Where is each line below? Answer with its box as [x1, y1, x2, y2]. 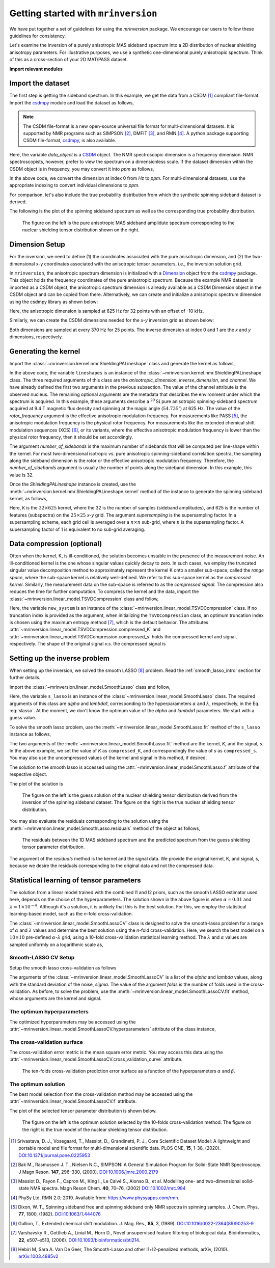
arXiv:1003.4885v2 [18, 1253, 59, 1259]
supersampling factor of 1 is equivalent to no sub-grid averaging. [9, 526, 145, 532]
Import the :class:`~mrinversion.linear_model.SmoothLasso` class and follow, [9, 684, 171, 690]
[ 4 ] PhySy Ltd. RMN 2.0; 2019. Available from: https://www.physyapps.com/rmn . [11, 1195, 180, 1201]
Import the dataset [9, 79, 70, 88]
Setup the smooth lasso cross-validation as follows [9, 964, 117, 970]
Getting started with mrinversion [9, 8, 157, 19]
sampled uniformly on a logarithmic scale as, [9, 941, 104, 948]
